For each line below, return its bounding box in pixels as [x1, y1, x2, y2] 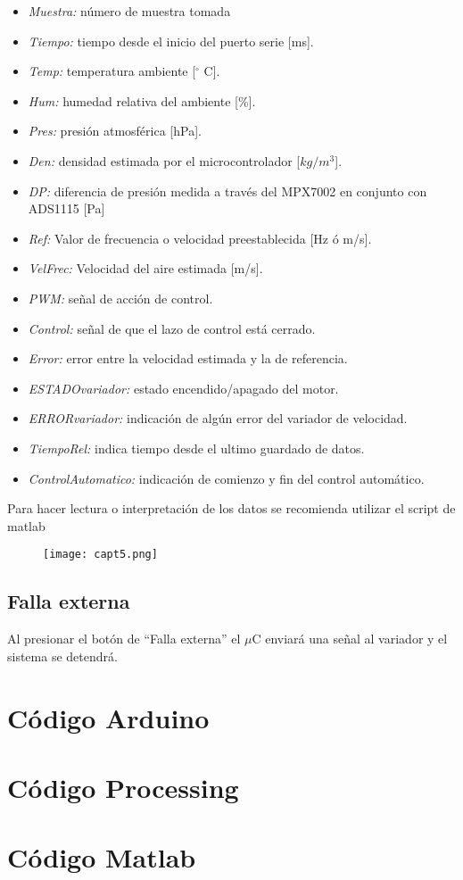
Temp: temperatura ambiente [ [28, 62, 196, 80]
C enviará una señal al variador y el [252, 629, 448, 648]
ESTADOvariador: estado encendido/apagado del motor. [28, 378, 339, 397]
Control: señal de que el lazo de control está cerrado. [28, 319, 316, 337]
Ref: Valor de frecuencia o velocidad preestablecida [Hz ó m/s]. [28, 228, 372, 247]
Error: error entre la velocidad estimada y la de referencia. [28, 349, 348, 368]
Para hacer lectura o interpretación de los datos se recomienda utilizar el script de [7, 499, 456, 518]
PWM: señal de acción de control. [28, 288, 213, 307]
